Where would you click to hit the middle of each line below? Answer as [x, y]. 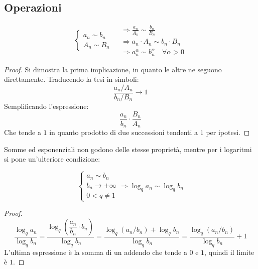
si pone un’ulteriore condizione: [52, 159]
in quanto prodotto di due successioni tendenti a [124, 132]
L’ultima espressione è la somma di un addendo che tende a [96, 252]
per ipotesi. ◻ [228, 132]
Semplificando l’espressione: [46, 106]
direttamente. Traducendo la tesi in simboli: [72, 79]
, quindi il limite [229, 252]
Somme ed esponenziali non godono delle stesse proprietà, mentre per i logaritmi [128, 149]
